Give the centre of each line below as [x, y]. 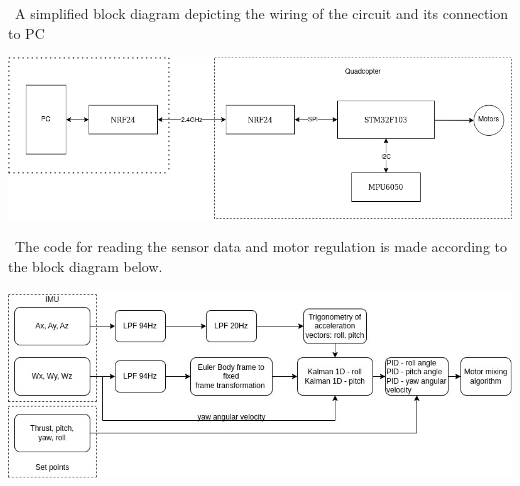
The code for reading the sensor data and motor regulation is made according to [261, 246]
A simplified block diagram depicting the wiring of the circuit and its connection [262, 13]
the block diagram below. [85, 265]
